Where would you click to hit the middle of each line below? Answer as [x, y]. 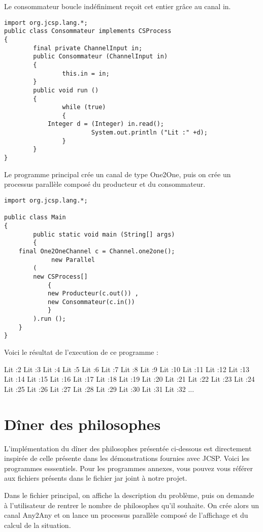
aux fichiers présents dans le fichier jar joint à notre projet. [96, 478]
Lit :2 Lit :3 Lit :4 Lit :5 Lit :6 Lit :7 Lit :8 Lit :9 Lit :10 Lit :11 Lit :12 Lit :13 [127, 369]
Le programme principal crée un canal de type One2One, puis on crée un [118, 174]
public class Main [35, 218]
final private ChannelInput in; [88, 48]
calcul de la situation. [38, 525]
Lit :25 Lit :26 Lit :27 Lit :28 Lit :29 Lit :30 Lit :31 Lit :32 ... [99, 389]
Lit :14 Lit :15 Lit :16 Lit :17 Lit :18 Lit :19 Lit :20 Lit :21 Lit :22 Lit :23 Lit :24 [129, 379]
